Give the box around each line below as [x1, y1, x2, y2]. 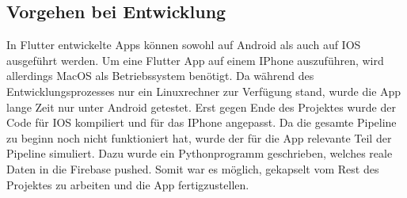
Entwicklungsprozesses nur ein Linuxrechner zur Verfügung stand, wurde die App [6, 82, 401, 99]
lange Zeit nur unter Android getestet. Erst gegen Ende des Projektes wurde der [6, 98, 396, 115]
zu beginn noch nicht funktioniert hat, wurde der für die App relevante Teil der [6, 129, 392, 146]
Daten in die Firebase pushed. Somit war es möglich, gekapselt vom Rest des [6, 160, 379, 177]
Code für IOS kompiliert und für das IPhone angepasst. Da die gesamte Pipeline [6, 114, 397, 131]
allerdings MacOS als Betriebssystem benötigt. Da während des [6, 67, 314, 84]
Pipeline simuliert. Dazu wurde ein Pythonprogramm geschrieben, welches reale [6, 145, 393, 162]
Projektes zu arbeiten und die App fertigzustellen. [6, 176, 249, 192]
